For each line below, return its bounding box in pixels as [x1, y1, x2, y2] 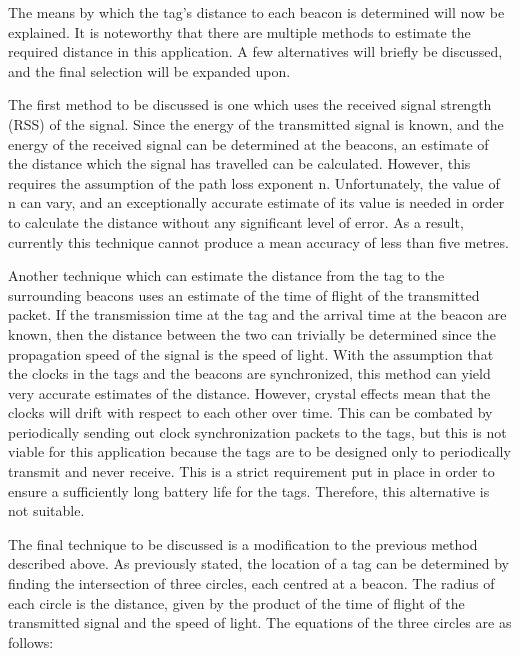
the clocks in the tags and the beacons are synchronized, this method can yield [8, 363, 491, 384]
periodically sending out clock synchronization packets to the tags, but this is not [8, 421, 507, 442]
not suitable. [8, 500, 85, 521]
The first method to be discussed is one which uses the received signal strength [8, 94, 492, 115]
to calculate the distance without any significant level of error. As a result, [8, 211, 464, 232]
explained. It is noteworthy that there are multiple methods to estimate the [8, 21, 471, 42]
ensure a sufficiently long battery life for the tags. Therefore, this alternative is [8, 480, 490, 501]
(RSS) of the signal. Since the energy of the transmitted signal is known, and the [8, 113, 504, 134]
